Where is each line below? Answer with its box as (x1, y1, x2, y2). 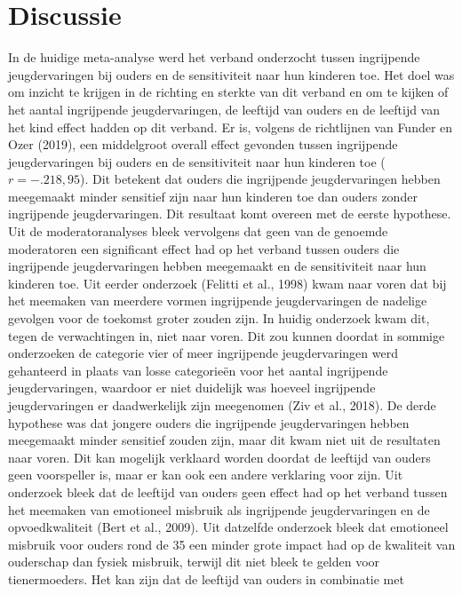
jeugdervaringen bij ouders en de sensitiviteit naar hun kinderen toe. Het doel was (8, 65, 455, 83)
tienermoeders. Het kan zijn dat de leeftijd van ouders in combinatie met (8, 569, 404, 588)
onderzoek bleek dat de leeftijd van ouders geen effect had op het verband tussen (8, 482, 448, 501)
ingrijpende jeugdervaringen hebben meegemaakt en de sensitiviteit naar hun (8, 257, 426, 275)
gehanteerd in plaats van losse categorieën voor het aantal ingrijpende (8, 360, 388, 379)
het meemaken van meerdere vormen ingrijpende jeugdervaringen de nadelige (8, 291, 427, 310)
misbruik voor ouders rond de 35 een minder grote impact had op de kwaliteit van (8, 535, 456, 553)
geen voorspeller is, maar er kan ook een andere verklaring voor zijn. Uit (8, 465, 403, 484)
